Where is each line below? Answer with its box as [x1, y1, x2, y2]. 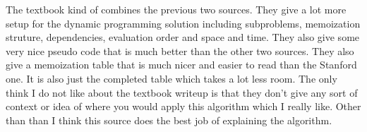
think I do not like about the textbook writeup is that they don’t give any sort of [6, 85, 358, 100]
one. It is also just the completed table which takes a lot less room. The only [6, 71, 337, 85]
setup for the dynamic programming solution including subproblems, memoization [6, 16, 361, 30]
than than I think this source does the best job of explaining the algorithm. [6, 112, 332, 127]
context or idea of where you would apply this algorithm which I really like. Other [6, 99, 361, 114]
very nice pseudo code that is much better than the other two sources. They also [6, 43, 354, 58]
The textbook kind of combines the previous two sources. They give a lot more [6, 2, 347, 16]
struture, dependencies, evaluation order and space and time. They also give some [6, 30, 360, 44]
